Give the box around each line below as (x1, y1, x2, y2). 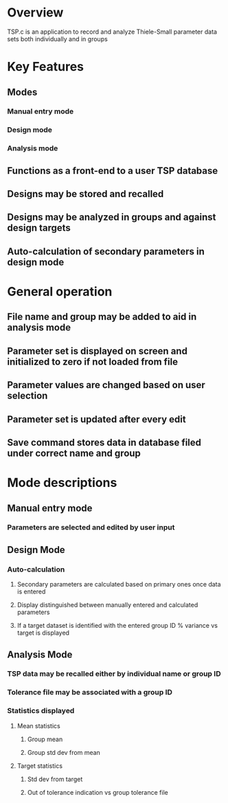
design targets (7, 222, 71, 234)
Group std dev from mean (27, 748, 101, 756)
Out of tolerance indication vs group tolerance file (27, 788, 168, 796)
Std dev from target (27, 775, 83, 783)
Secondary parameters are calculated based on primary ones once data (16, 580, 221, 589)
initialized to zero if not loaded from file (7, 356, 179, 367)
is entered (16, 587, 46, 596)
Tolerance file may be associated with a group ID (7, 688, 173, 697)
